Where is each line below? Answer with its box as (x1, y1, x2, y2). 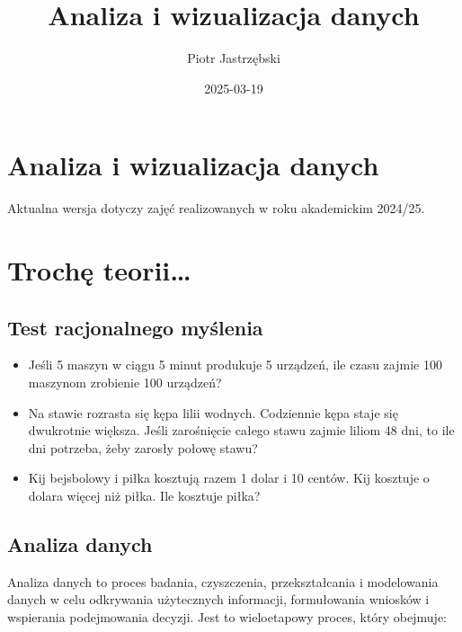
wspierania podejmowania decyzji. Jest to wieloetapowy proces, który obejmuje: (7, 607, 447, 626)
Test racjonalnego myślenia (7, 313, 263, 341)
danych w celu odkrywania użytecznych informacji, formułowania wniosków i (7, 590, 430, 609)
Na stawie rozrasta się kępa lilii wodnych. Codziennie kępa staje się (28, 403, 398, 422)
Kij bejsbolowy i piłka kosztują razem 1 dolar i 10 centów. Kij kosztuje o (28, 468, 430, 487)
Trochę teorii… (7, 252, 191, 289)
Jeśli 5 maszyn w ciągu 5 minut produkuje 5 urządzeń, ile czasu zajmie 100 (28, 355, 442, 374)
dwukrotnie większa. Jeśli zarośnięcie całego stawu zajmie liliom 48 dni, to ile (28, 421, 455, 440)
